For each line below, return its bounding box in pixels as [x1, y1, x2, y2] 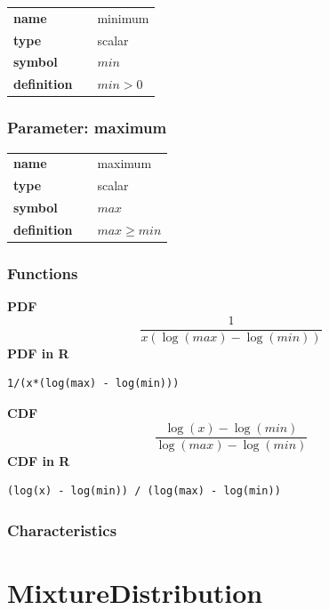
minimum [97, 8, 149, 27]
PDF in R [7, 343, 69, 362]
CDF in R [7, 451, 70, 470]
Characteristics [7, 518, 117, 541]
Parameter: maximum [7, 116, 167, 139]
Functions [7, 261, 78, 284]
